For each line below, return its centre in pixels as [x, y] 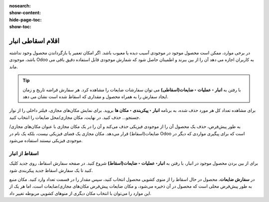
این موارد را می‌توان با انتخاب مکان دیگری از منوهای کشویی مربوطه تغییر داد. [80, 193]
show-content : [25, 13]
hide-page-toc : [25, 19]
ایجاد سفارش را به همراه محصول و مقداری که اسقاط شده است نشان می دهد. [96, 97]
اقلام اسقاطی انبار [34, 41]
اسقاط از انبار [24, 153]
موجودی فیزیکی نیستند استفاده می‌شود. [46, 140]
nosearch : [20, 6]
